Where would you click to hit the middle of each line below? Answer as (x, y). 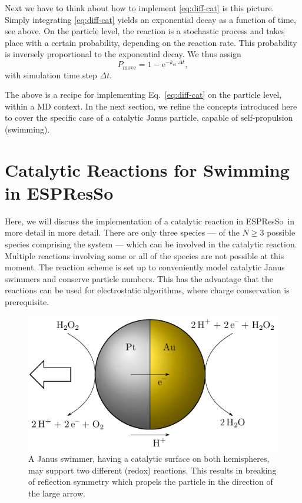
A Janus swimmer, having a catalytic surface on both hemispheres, (149, 458)
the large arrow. (57, 493)
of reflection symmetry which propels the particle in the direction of (151, 482)
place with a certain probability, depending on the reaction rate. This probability (151, 42)
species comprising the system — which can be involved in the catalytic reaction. (151, 244)
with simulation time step (51, 75)
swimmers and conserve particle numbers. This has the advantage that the (139, 278)
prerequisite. (27, 301)
